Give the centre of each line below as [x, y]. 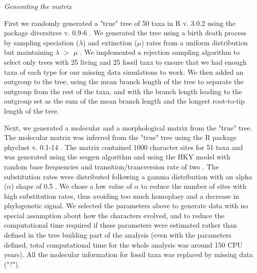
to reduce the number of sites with [194, 186]
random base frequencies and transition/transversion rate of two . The [112, 166]
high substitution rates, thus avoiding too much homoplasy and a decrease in [122, 196]
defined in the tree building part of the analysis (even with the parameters [118, 235]
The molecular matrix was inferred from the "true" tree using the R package [121, 137]
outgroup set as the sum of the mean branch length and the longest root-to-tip [125, 101]
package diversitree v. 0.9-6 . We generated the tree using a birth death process [125, 33]
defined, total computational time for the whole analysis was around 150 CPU [124, 244]
